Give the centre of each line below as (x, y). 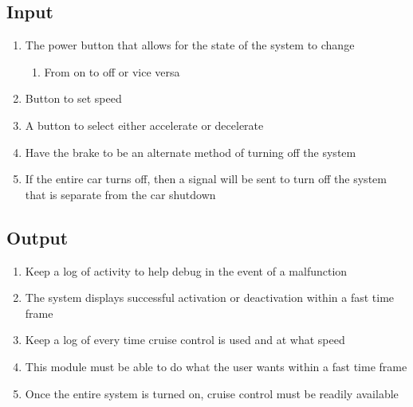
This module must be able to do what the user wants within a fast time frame (216, 366)
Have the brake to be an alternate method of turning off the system (191, 152)
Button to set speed (73, 98)
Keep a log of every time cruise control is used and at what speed (185, 340)
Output (37, 237)
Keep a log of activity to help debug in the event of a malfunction (186, 270)
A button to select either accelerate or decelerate (144, 125)
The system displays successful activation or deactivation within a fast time (210, 297)
